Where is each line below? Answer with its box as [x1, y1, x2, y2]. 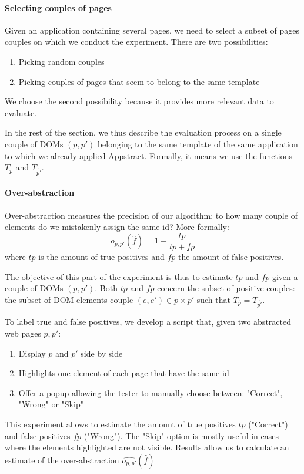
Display [18, 347, 46, 359]
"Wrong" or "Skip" [18, 398, 83, 410]
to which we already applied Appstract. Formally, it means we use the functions [5, 149, 293, 162]
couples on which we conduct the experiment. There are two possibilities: [5, 35, 268, 48]
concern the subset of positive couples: [157, 282, 295, 294]
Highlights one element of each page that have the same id [18, 367, 229, 379]
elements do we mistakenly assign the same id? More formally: [5, 220, 229, 233]
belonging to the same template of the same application [97, 137, 298, 150]
